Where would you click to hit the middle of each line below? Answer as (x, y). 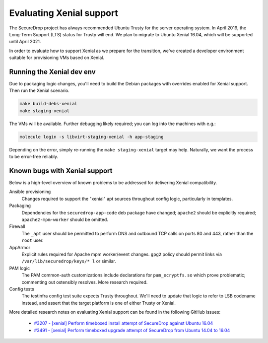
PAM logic (19, 268)
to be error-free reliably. (34, 157)
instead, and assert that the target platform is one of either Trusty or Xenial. (99, 303)
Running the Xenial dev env (53, 72)
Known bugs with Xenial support (61, 171)
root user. (33, 240)
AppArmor (20, 247)
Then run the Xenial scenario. (39, 91)
